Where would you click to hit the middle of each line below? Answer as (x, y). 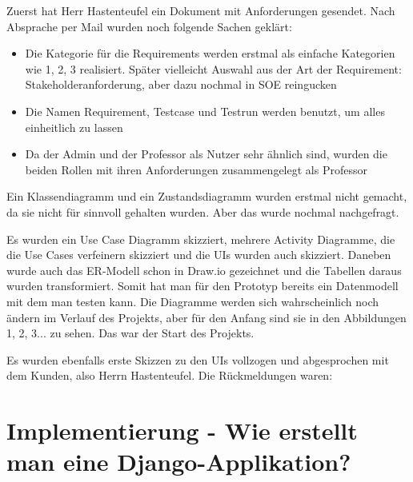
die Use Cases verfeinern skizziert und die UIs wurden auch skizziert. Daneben (199, 255)
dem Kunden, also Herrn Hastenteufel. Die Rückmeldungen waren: (170, 375)
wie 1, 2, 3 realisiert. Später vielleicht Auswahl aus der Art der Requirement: (213, 68)
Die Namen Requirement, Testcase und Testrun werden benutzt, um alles (205, 111)
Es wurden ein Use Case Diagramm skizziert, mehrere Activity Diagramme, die (201, 239)
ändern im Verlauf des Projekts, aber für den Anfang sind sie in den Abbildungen (206, 317)
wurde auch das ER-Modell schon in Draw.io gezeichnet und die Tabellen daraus (204, 270)
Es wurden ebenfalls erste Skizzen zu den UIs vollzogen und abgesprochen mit (198, 359)
